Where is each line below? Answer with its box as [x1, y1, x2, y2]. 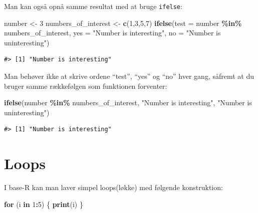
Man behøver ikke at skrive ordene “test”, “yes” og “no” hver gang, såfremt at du [4, 71, 254, 81]
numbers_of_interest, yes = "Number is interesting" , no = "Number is [4, 27, 221, 38]
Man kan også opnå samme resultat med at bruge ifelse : [4, 1, 182, 11]
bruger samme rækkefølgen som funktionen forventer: [4, 80, 167, 91]
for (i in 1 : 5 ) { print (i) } [4, 199, 83, 209]
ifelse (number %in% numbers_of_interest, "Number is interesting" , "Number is [4, 97, 252, 108]
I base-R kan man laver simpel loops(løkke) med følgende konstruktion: [4, 182, 223, 193]
